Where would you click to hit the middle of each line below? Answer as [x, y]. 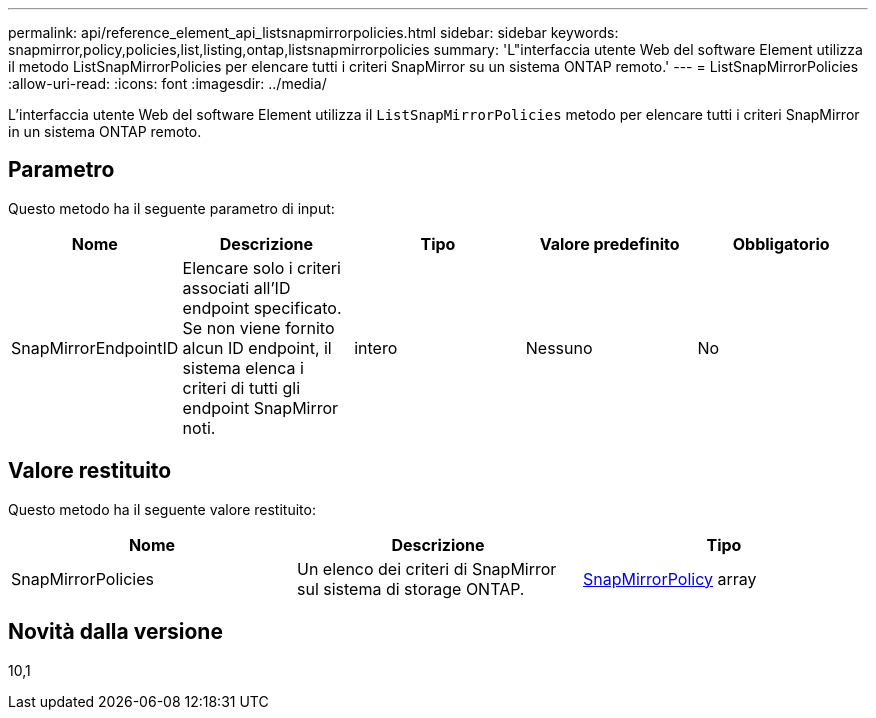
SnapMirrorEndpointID [95, 347]
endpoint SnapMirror [260, 407]
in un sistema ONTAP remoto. [105, 131]
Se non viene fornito [258, 327]
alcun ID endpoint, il [257, 347]
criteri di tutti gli [241, 387]
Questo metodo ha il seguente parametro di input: [171, 208]
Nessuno [559, 347]
